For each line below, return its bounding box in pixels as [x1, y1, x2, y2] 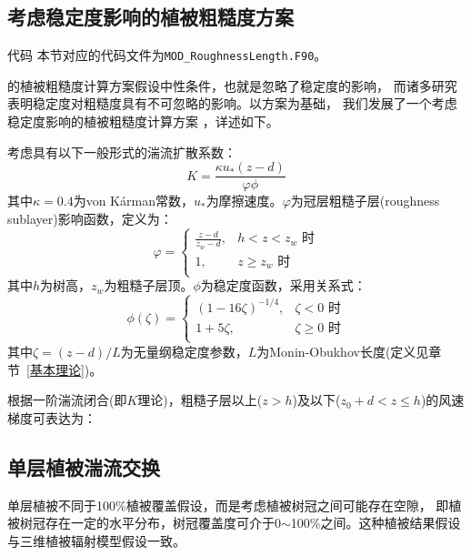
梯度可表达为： [7, 408, 96, 427]
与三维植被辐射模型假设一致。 [7, 531, 185, 550]
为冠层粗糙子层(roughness [290, 191, 440, 210]
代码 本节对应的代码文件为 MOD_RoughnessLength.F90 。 [7, 45, 327, 65]
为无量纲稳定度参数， [120, 341, 248, 360]
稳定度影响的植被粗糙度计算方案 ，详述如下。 [7, 112, 279, 131]
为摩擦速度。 [205, 191, 283, 210]
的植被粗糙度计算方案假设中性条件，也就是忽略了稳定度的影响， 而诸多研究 [7, 76, 457, 95]
